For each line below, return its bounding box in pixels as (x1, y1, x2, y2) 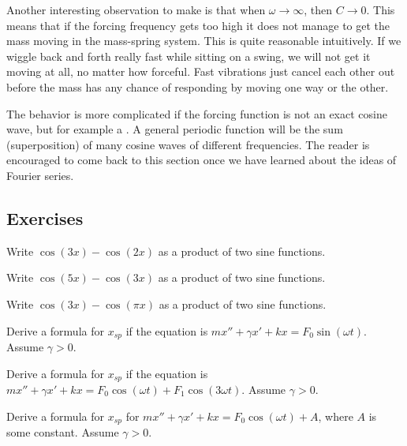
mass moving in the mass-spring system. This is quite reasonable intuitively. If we (6, 32, 401, 49)
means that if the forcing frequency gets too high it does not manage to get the (6, 17, 390, 33)
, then (304, 2, 333, 17)
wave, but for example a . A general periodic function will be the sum (6, 121, 343, 137)
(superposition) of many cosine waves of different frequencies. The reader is (6, 136, 370, 152)
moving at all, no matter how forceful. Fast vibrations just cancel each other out (6, 63, 395, 80)
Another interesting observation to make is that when (6, 2, 266, 17)
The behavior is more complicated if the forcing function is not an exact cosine (6, 105, 387, 122)
